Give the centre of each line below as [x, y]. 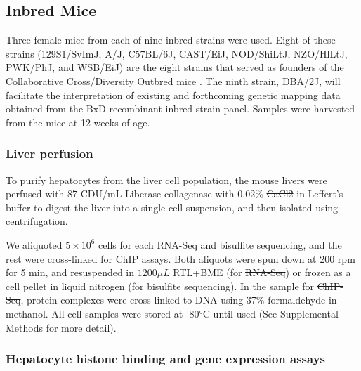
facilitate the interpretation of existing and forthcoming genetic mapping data [173, 95]
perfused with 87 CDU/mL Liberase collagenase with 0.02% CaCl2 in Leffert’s [175, 194]
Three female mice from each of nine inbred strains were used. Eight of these [171, 40]
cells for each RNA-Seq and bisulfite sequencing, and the [220, 244]
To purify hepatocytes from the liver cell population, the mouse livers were [166, 180]
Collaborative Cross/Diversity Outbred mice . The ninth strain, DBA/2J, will [173, 80]
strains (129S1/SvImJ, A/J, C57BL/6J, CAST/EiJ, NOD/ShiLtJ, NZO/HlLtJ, [177, 53]
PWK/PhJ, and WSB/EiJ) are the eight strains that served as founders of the [175, 67]
